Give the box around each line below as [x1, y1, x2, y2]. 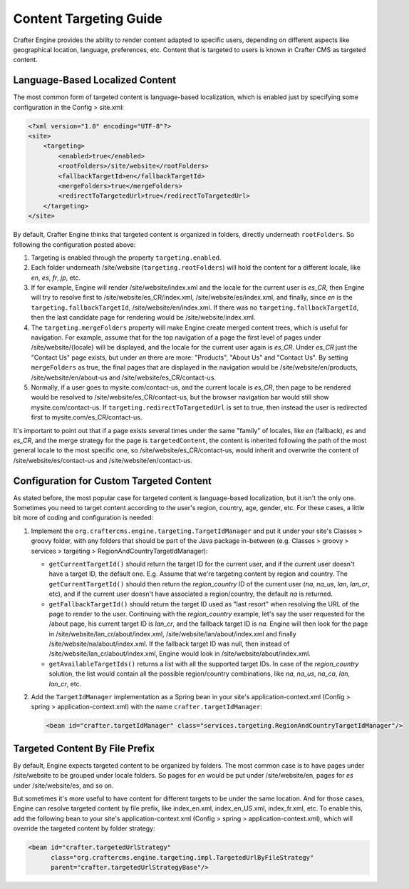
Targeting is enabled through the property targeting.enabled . [31, 253, 222, 262]
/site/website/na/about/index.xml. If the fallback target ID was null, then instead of [48, 639, 290, 649]
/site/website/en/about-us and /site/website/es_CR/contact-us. [31, 373, 217, 382]
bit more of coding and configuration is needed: [13, 514, 154, 522]
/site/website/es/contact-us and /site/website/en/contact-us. [13, 456, 192, 464]
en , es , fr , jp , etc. [31, 273, 81, 282]
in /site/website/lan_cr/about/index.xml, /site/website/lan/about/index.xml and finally [48, 629, 297, 638]
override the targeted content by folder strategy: [13, 824, 156, 833]
